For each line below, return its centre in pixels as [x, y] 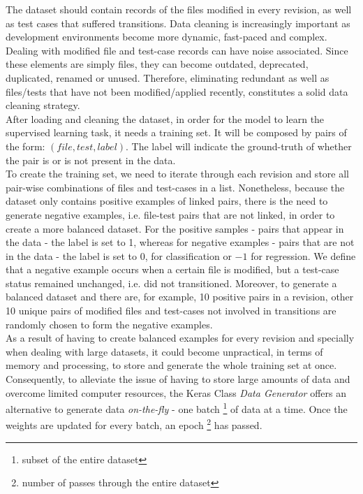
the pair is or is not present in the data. [91, 160]
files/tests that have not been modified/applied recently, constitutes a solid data [177, 91]
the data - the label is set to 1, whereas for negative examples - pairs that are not [180, 242]
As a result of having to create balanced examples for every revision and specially [180, 338]
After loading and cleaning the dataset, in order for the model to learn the [165, 118]
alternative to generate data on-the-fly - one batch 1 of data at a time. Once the [177, 408]
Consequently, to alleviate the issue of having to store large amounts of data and [178, 379]
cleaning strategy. [43, 105]
